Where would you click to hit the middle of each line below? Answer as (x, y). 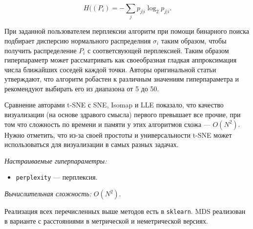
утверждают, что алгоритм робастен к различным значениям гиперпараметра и (122, 79)
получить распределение (41, 50)
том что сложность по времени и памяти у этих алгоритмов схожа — (107, 124)
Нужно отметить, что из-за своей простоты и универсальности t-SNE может (118, 135)
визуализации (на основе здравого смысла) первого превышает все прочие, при (123, 114)
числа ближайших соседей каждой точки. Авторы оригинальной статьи (110, 69)
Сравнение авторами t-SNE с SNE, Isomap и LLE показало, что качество (114, 105)
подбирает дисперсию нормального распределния (78, 40)
